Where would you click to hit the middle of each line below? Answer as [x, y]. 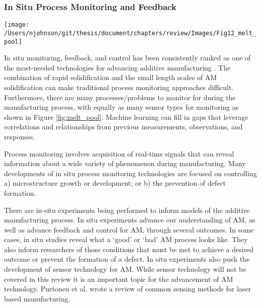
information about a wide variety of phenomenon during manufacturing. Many [125, 163]
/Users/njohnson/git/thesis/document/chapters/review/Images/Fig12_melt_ [130, 33]
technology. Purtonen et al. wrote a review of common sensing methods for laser [128, 289]
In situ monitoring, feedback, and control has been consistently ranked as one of [127, 58]
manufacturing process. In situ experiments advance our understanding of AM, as [130, 220]
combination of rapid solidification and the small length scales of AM [111, 77]
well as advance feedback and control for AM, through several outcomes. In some [129, 229]
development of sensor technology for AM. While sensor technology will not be [125, 269]
